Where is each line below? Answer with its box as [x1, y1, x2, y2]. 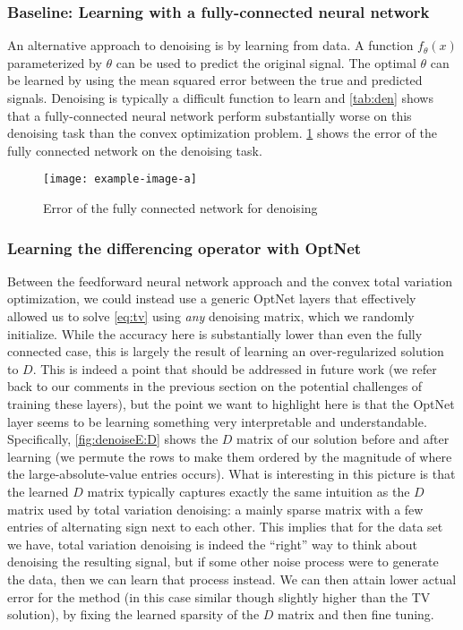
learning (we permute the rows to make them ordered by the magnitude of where [7, 447, 452, 465]
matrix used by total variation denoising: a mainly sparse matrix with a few [7, 499, 424, 518]
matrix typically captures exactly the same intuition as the [87, 481, 410, 500]
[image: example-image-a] [43, 173, 197, 186]
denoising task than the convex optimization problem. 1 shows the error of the [7, 123, 437, 142]
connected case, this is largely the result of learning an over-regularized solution [7, 342, 444, 361]
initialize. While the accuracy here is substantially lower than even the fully [7, 324, 423, 343]
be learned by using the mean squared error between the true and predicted [7, 71, 423, 89]
